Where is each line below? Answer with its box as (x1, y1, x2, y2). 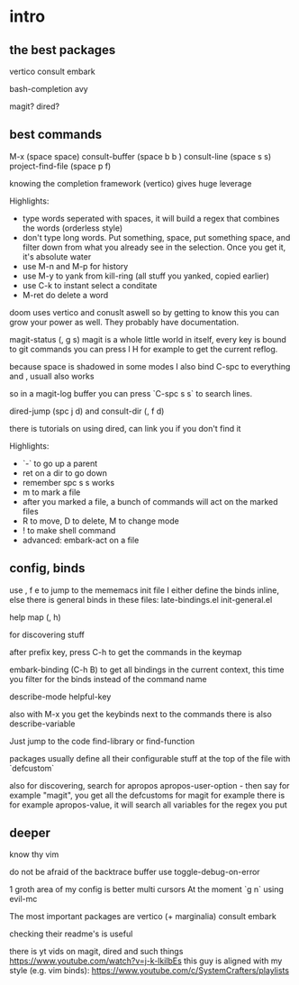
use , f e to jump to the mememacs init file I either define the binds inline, (9, 584, 280, 596)
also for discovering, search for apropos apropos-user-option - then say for (9, 780, 290, 790)
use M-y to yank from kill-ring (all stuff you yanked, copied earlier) (22, 270, 270, 281)
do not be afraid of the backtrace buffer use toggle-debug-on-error (9, 867, 260, 878)
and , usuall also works (9, 370, 95, 381)
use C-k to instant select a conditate (22, 279, 158, 290)
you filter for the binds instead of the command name (9, 673, 207, 684)
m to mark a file (22, 487, 81, 497)
